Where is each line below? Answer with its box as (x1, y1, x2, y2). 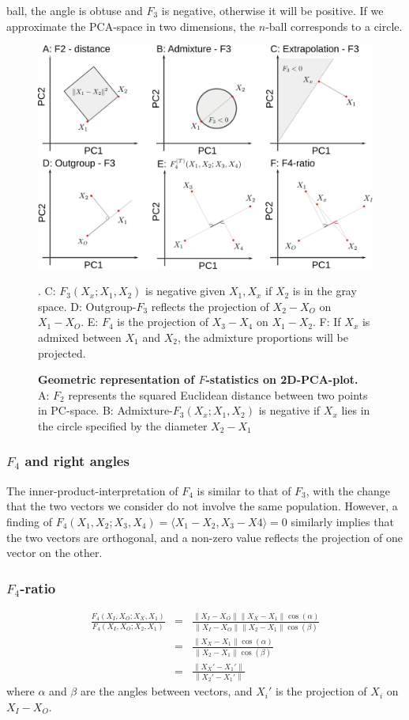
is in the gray (292, 282, 357, 299)
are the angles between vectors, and (80, 683, 253, 699)
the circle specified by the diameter (38, 417, 208, 434)
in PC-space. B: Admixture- (38, 402, 173, 419)
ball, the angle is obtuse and (6, 2, 143, 18)
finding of (6, 513, 52, 529)
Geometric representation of (38, 371, 195, 388)
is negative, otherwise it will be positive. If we (161, 2, 384, 18)
